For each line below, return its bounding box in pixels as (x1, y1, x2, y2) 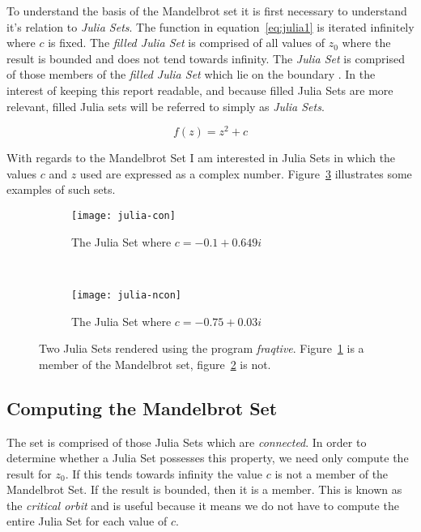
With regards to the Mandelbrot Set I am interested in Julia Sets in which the (6, 149, 396, 166)
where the (342, 34, 391, 51)
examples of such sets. (6, 181, 116, 198)
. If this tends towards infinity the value (65, 465, 262, 482)
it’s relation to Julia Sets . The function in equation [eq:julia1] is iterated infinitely (6, 18, 415, 35)
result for (6, 465, 52, 482)
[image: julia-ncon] (71, 289, 182, 301)
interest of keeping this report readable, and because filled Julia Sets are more (6, 81, 393, 98)
